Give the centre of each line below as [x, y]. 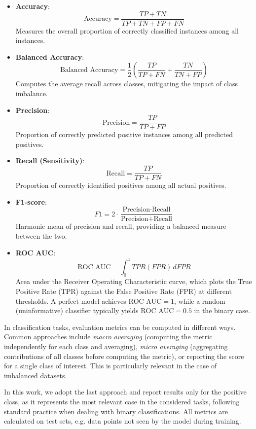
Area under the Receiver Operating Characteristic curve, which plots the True [134, 281]
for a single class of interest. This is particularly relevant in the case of [110, 366]
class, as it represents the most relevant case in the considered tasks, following [122, 401]
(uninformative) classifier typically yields [77, 310]
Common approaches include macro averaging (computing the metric [108, 337]
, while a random [200, 301]
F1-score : [31, 201]
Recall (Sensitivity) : [50, 161]
